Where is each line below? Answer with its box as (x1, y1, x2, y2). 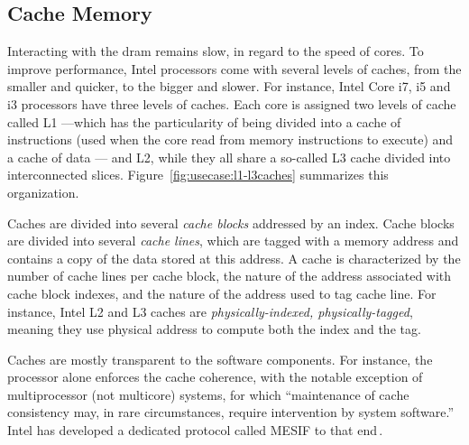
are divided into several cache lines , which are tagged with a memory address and (7, 231, 459, 250)
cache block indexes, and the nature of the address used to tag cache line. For (7, 283, 437, 302)
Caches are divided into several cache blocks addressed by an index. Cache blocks (7, 213, 455, 232)
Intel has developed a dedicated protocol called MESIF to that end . (7, 421, 383, 440)
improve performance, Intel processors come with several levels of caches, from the (7, 59, 462, 78)
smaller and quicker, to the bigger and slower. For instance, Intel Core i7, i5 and (7, 77, 451, 96)
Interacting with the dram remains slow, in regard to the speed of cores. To (7, 42, 424, 60)
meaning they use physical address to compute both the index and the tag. (7, 320, 421, 338)
